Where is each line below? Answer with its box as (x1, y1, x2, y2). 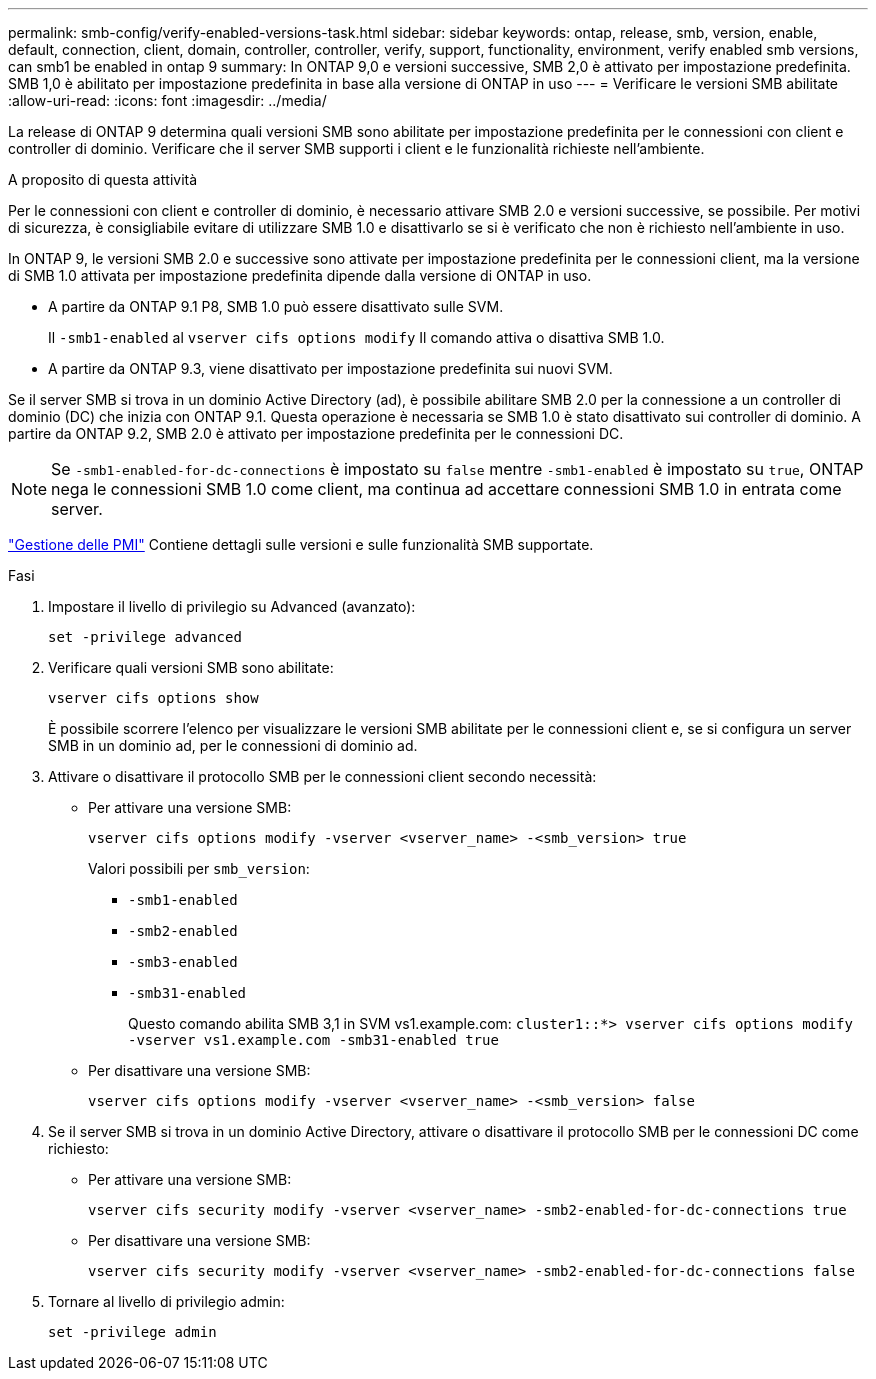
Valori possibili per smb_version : (88, 860, 310, 877)
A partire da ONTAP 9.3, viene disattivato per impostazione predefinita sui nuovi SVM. (48, 360, 613, 377)
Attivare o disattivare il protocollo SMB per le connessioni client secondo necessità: (48, 768, 597, 785)
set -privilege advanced (48, 629, 242, 645)
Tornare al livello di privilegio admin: (48, 1293, 285, 1310)
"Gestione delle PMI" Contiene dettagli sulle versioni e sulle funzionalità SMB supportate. (8, 536, 594, 553)
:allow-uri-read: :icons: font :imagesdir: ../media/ (8, 92, 327, 109)
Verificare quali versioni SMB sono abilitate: (48, 659, 334, 676)
